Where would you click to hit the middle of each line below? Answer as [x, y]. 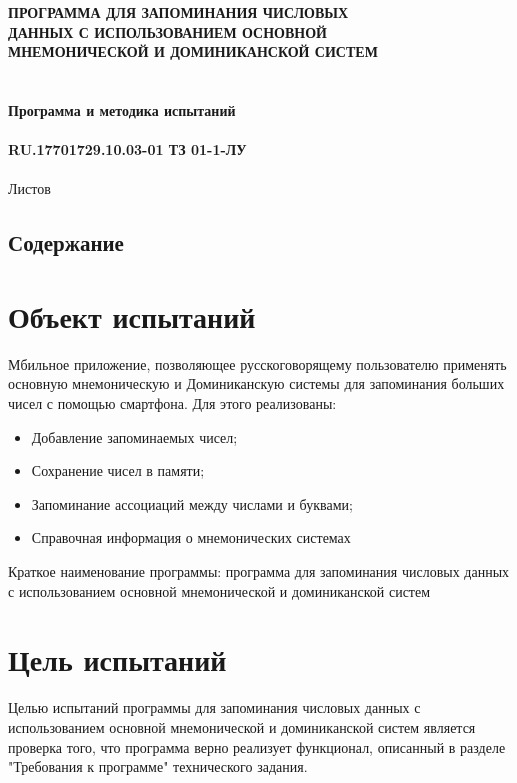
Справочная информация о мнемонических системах [191, 537]
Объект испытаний [132, 315]
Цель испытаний [117, 659]
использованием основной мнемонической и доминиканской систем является [242, 726]
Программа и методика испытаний [122, 109]
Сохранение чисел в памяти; [118, 470]
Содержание [66, 242]
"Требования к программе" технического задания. [158, 766]
